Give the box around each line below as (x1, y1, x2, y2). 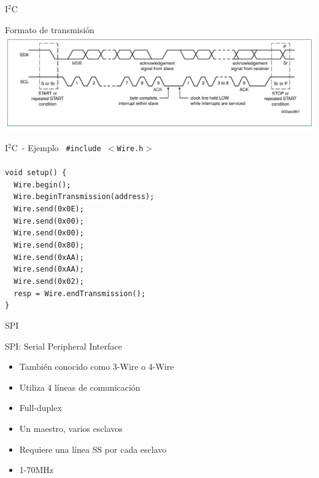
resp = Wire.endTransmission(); (13, 289, 146, 298)
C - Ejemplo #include (11, 141, 101, 154)
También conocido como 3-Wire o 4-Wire (19, 360, 174, 373)
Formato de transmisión (5, 23, 94, 36)
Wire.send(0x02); (13, 277, 84, 286)
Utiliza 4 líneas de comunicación (19, 380, 140, 393)
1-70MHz (19, 463, 54, 476)
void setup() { (5, 168, 67, 178)
